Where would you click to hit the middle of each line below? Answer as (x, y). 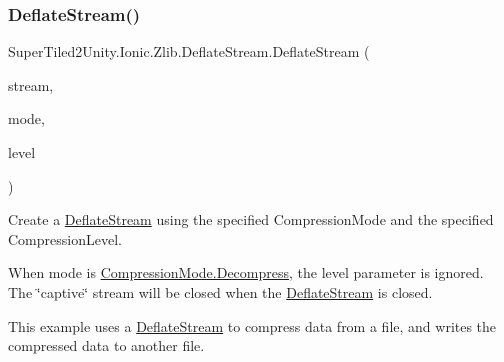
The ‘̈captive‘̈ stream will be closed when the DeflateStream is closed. (220, 291)
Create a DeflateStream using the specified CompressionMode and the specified (251, 219)
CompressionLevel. (65, 238)
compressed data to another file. (106, 345)
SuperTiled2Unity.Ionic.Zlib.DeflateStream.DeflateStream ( (189, 51)
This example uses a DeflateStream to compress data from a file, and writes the (252, 325)
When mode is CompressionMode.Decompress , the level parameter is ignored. (246, 272)
